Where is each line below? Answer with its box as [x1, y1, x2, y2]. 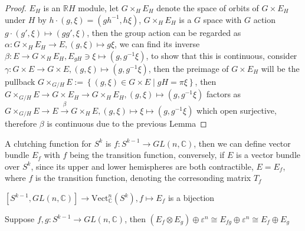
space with [203, 13, 242, 25]
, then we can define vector [194, 137, 291, 149]
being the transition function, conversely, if [69, 148, 225, 161]
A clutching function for [5, 137, 92, 149]
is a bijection [168, 192, 215, 203]
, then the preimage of [148, 62, 229, 74]
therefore [5, 117, 37, 130]
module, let [78, 2, 119, 14]
